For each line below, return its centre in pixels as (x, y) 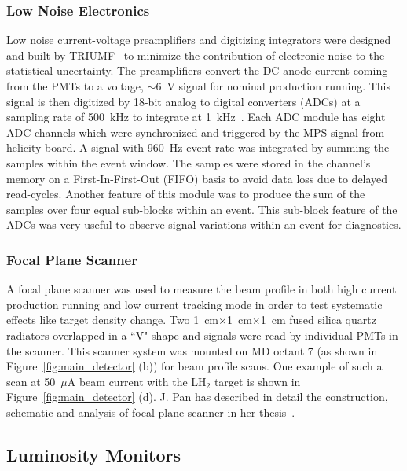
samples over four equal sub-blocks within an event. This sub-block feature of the (202, 209)
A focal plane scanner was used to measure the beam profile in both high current (202, 289)
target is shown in (257, 381)
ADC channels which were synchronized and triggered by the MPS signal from (196, 132)
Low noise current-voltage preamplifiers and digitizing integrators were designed (199, 40)
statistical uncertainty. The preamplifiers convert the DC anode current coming (197, 70)
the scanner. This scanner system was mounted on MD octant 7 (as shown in (192, 350)
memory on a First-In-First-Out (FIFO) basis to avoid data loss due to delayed (197, 178)
